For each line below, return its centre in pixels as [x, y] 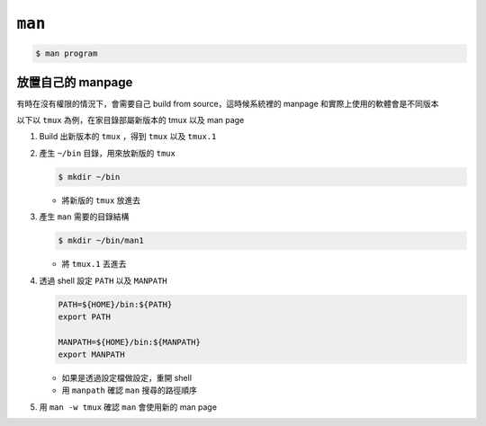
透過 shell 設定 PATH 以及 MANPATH [103, 280]
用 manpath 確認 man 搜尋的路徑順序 [130, 390]
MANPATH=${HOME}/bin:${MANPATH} [130, 342]
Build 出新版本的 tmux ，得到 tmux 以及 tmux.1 [128, 137]
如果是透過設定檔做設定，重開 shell [127, 378]
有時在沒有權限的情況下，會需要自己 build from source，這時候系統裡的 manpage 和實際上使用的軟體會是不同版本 [228, 103]
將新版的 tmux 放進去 [101, 200]
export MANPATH [91, 355]
